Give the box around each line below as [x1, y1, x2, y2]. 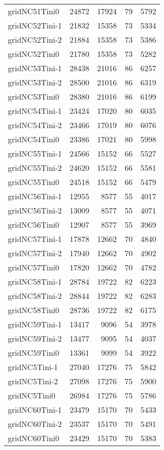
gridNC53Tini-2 [8, 77, 62, 88]
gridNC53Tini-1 [8, 62, 62, 74]
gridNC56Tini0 [8, 219, 59, 230]
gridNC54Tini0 [8, 133, 59, 145]
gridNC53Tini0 [8, 91, 59, 102]
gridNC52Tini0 [8, 48, 59, 59]
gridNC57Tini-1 [8, 233, 62, 244]
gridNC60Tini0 [8, 432, 59, 444]
